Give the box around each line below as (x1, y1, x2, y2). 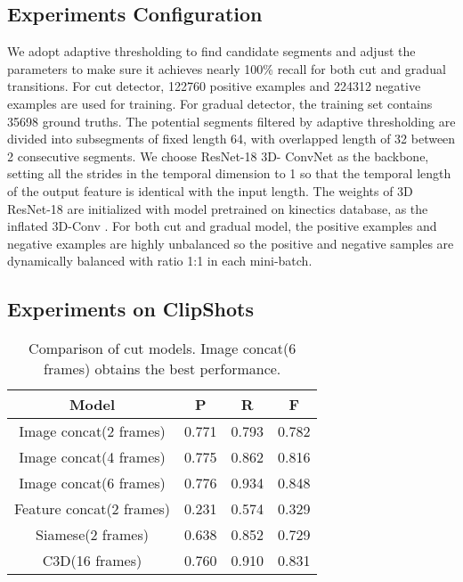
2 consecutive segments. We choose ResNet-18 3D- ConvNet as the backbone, (7, 146, 429, 165)
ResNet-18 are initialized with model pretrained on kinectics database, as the (7, 199, 428, 217)
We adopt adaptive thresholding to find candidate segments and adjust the (7, 42, 416, 61)
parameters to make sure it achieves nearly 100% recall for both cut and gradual (7, 59, 446, 78)
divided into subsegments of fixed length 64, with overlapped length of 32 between (7, 129, 456, 148)
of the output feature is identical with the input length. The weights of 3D (7, 181, 413, 200)
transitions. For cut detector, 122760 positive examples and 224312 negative (7, 77, 421, 95)
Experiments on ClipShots (7, 295, 254, 323)
